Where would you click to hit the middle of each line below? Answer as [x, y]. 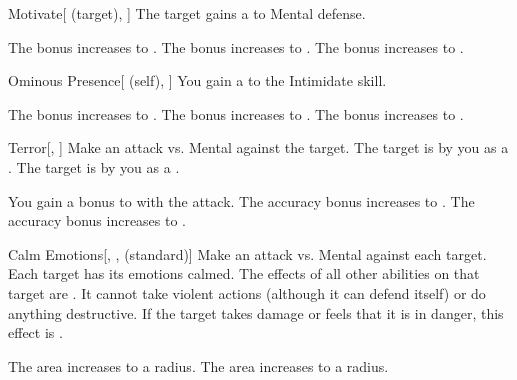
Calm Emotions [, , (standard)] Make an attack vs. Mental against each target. [247, 253]
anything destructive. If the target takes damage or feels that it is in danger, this [256, 312]
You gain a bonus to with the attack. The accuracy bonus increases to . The [241, 200]
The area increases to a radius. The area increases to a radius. [198, 365]
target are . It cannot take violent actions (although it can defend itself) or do [247, 292]
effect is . [35, 332]
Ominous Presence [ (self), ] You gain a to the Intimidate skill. [197, 80]
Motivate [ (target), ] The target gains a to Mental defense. [187, 13]
